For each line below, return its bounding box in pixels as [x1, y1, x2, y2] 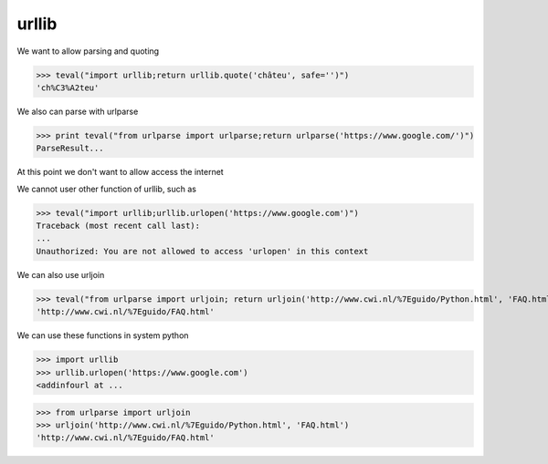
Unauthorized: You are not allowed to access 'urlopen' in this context [36, 246, 369, 256]
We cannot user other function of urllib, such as [16, 183, 196, 194]
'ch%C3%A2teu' [36, 82, 100, 93]
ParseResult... [36, 143, 104, 154]
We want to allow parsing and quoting [16, 46, 160, 57]
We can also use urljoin [16, 269, 105, 280]
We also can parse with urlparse [16, 106, 139, 117]
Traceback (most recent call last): [36, 221, 201, 232]
